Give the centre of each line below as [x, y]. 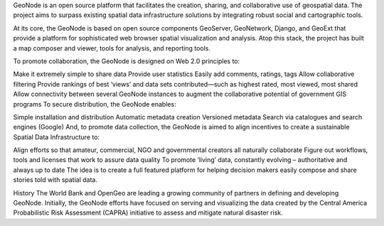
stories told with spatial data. [55, 180]
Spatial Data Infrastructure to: [56, 137]
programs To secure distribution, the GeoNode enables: [95, 104]
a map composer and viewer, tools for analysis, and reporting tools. [112, 48]
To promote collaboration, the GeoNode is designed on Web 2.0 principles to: [127, 61]
